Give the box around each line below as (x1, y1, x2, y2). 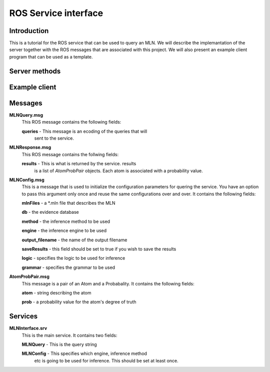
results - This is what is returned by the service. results (21, 161, 136, 167)
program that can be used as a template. (9, 54, 93, 60)
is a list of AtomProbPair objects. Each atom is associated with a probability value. (34, 168, 203, 174)
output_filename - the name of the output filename (21, 237, 127, 243)
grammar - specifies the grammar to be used (21, 264, 115, 270)
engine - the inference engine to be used (21, 228, 107, 234)
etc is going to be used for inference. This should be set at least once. (34, 357, 178, 363)
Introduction (9, 27, 49, 35)
